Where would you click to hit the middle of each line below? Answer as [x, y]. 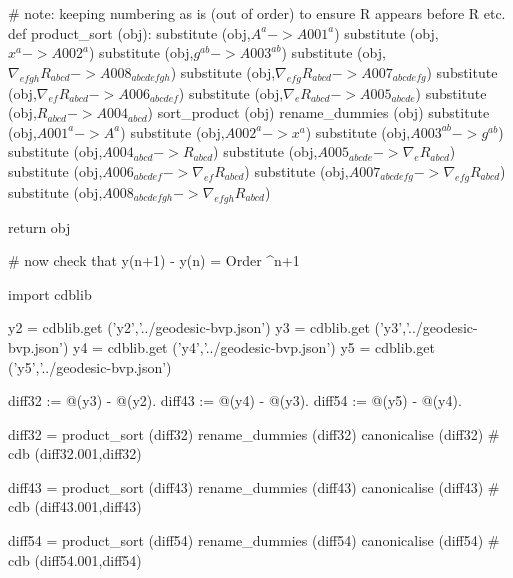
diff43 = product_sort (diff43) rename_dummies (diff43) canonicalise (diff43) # [254, 486]
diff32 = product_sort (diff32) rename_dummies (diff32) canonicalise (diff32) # [254, 433]
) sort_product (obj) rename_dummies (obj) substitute [318, 112]
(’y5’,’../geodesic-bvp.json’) [90, 366]
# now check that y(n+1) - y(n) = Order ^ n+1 [154, 260]
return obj [39, 226]
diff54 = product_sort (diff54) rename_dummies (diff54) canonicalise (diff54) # [254, 540]
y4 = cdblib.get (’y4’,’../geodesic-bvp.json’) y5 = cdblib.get [254, 346]
